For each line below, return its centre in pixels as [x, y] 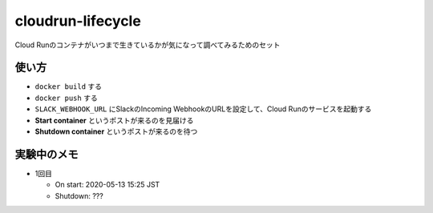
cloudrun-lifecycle [78, 21]
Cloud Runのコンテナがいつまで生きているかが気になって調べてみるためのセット [148, 45]
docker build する [69, 86]
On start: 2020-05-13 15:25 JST [107, 185]
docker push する [66, 98]
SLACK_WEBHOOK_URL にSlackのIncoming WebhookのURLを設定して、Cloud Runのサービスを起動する [203, 109]
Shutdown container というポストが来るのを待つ [116, 131]
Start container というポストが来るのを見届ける [114, 120]
